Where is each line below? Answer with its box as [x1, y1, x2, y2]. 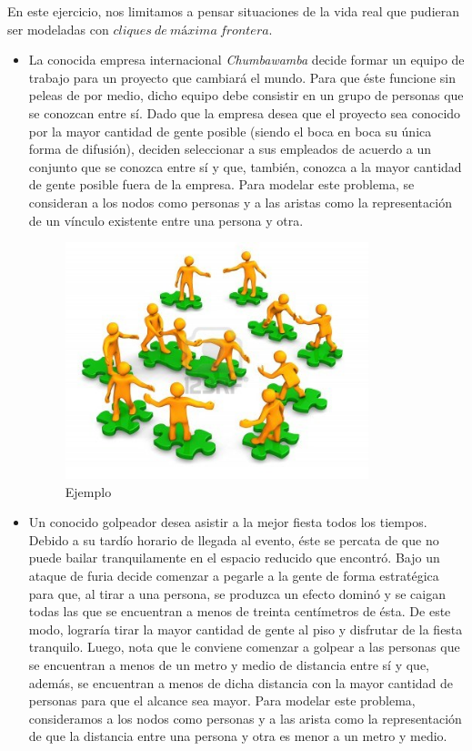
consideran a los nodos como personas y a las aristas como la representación [28, 192, 452, 211]
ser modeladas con [7, 19, 109, 38]
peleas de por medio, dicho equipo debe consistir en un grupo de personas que [28, 86, 464, 105]
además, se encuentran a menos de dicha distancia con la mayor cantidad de [28, 673, 454, 692]
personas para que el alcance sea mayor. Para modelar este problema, [28, 691, 416, 710]
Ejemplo [65, 482, 112, 501]
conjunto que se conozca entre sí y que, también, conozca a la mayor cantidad [28, 157, 462, 176]
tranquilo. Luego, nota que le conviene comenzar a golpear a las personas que [28, 637, 460, 656]
